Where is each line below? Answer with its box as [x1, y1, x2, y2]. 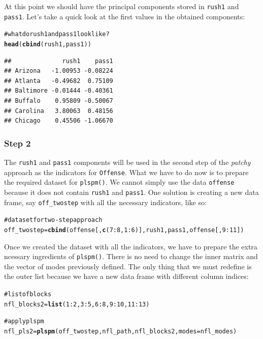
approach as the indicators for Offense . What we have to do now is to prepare [4, 166, 249, 177]
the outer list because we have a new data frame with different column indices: [4, 271, 249, 281]
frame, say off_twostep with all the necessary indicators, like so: [4, 196, 207, 207]
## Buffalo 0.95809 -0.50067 [4, 97, 113, 104]
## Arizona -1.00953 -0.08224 [4, 67, 113, 75]
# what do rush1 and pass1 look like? [4, 31, 110, 38]
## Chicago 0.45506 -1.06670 [4, 117, 113, 125]
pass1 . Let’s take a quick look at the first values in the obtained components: [4, 11, 245, 21]
